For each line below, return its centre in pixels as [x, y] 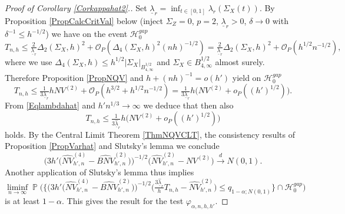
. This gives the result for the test [123, 200]
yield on [247, 77]
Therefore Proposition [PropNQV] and [74, 77]
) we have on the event [87, 34]
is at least [22, 200]
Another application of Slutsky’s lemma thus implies [99, 172]
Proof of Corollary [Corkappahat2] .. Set [76, 8]
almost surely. [240, 61]
